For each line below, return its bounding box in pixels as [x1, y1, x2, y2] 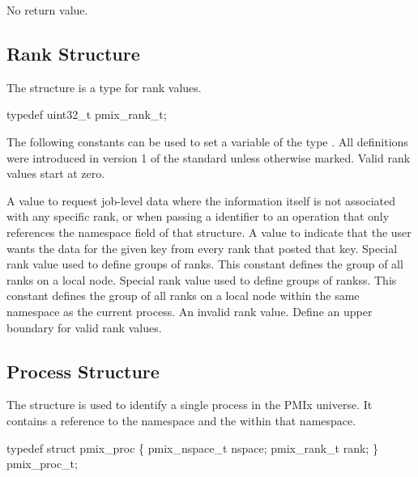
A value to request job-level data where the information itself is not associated [6, 192, 395, 209]
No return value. [6, 2, 88, 18]
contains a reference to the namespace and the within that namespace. [6, 412, 356, 428]
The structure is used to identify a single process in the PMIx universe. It [6, 396, 373, 413]
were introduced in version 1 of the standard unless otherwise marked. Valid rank [6, 149, 411, 166]
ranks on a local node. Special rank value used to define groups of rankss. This [6, 271, 397, 288]
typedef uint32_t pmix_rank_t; [6, 106, 167, 123]
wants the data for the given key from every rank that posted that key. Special [6, 239, 398, 256]
